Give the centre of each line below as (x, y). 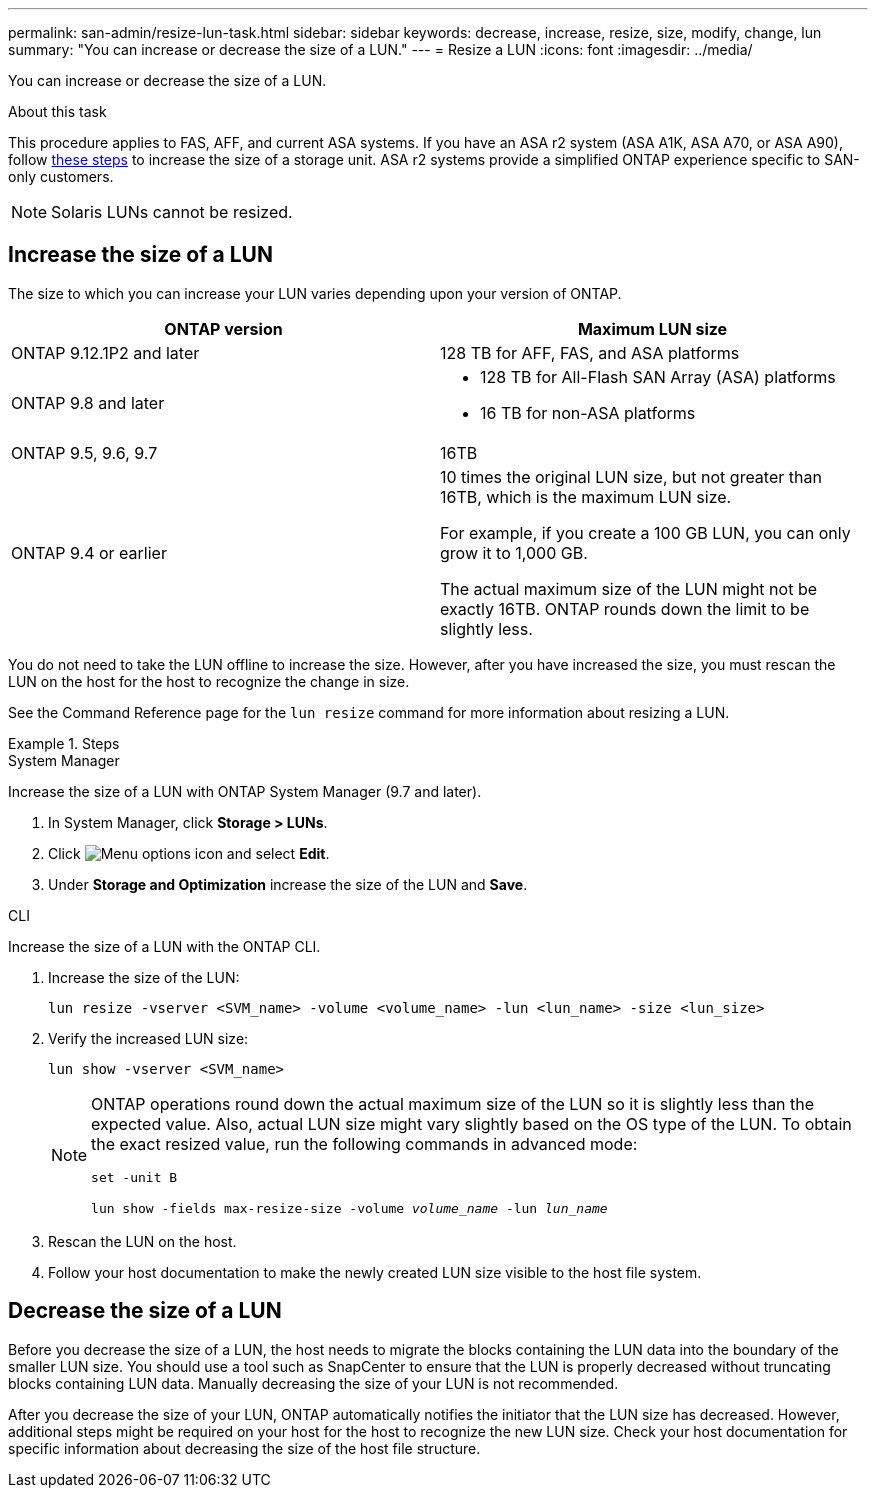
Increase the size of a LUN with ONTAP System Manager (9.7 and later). (245, 791)
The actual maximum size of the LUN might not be (628, 588)
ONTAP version (223, 328)
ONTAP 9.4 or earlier (89, 552)
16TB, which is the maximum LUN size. (586, 496)
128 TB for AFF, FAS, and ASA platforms (590, 352)
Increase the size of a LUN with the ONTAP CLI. (164, 946)
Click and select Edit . (189, 853)
